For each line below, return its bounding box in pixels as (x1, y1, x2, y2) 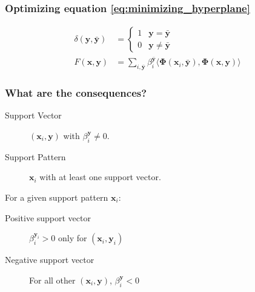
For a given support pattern (5, 190, 108, 203)
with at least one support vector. (39, 170, 161, 183)
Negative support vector (5, 253, 94, 266)
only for (58, 232, 87, 244)
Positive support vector (5, 211, 91, 224)
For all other (29, 273, 76, 286)
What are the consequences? (5, 85, 147, 100)
